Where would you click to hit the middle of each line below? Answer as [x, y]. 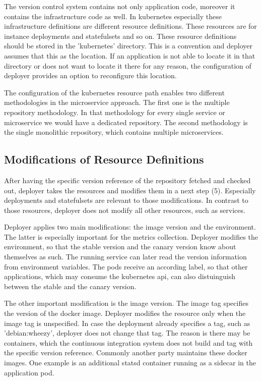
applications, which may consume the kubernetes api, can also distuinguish [120, 276]
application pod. [29, 372]
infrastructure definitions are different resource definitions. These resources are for [130, 26]
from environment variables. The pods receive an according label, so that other [126, 266]
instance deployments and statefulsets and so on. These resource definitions [120, 36]
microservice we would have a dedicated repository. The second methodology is [126, 122]
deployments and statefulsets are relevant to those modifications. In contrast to [126, 200]
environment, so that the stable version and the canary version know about [120, 247]
